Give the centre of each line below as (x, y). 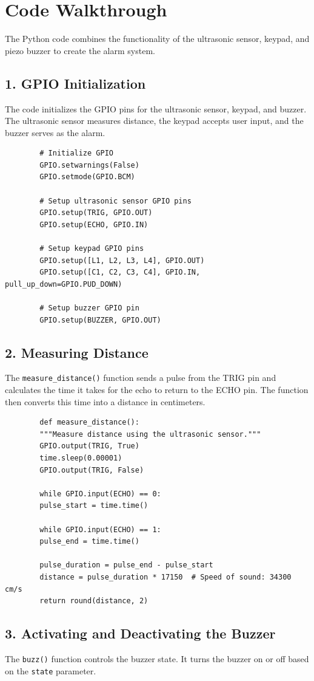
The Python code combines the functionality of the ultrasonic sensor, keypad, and (157, 39)
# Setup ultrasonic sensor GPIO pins (115, 201)
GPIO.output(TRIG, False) (92, 470)
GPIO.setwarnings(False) (89, 165)
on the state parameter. (51, 670)
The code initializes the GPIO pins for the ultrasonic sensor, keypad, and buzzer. (156, 108)
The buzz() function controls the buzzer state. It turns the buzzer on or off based (157, 658)
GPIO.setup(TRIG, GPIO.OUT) (96, 213)
